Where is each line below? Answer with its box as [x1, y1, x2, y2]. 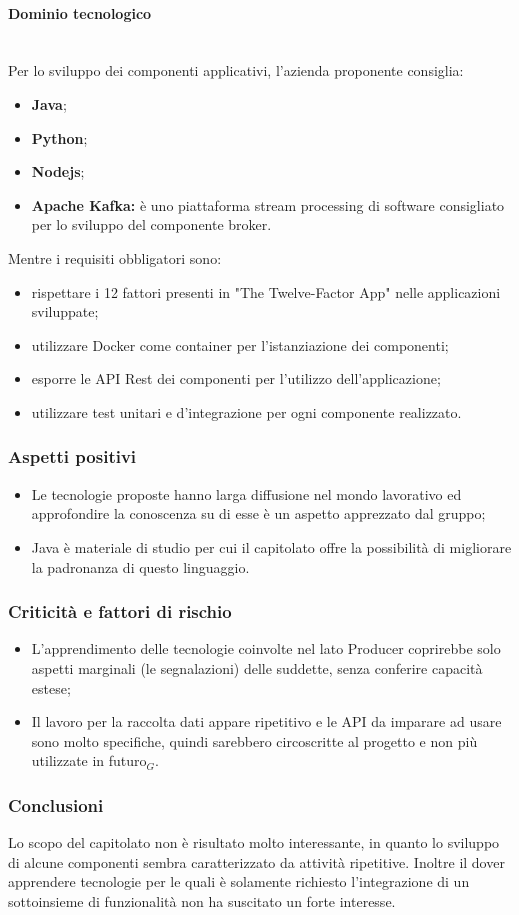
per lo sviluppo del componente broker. [31, 214, 272, 235]
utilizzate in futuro [31, 750, 147, 771]
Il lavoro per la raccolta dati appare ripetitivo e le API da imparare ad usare [31, 711, 502, 732]
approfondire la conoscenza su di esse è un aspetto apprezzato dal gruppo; [31, 503, 486, 524]
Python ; [31, 127, 88, 148]
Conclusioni [8, 792, 104, 817]
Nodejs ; [31, 161, 85, 182]
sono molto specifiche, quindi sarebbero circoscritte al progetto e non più [31, 730, 478, 751]
